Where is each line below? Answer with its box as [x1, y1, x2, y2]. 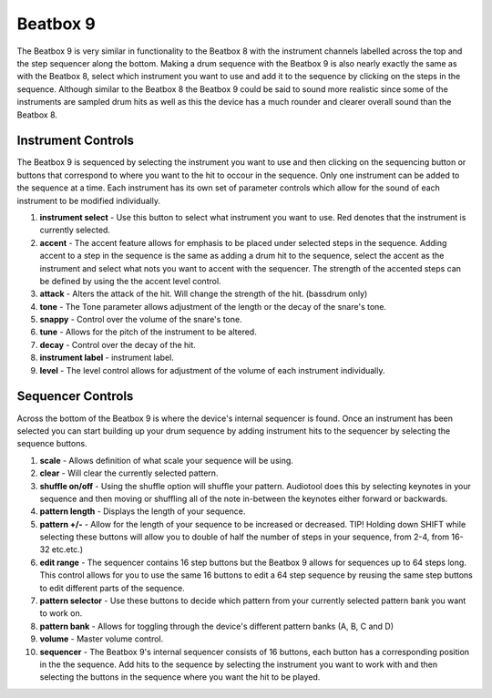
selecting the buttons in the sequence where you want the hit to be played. [39, 672, 321, 683]
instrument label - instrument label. [39, 352, 175, 364]
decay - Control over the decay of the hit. [39, 339, 196, 350]
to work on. [39, 608, 83, 619]
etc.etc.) [51, 544, 84, 555]
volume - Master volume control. [39, 633, 164, 644]
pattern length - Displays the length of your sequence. [39, 506, 246, 517]
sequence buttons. [16, 438, 87, 449]
